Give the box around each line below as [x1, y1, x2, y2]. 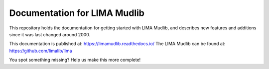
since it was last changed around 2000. [9, 31, 91, 37]
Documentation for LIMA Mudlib [9, 7, 144, 18]
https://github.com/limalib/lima [9, 48, 72, 54]
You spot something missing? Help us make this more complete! [9, 57, 141, 63]
